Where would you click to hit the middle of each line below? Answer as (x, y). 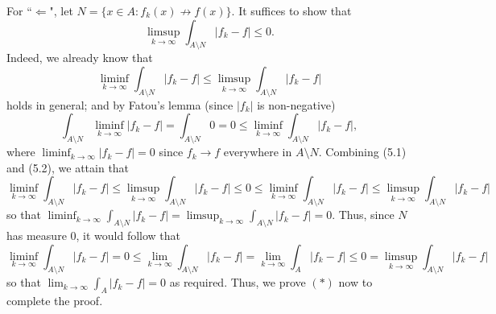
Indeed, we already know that (80, 58)
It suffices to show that (295, 10)
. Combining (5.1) (362, 152)
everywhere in (258, 152)
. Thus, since (363, 215)
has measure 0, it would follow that (94, 235)
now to (355, 282)
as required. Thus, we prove (238, 282)
